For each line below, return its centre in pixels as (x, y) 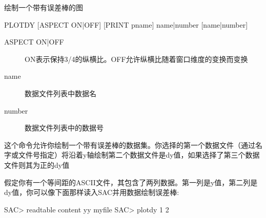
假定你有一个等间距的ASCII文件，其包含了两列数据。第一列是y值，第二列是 (131, 182)
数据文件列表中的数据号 (64, 128)
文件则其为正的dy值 (37, 165)
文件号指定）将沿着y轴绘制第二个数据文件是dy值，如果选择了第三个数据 (139, 155)
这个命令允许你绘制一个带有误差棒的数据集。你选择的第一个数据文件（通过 (130, 145)
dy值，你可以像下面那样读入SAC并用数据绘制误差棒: (92, 192)
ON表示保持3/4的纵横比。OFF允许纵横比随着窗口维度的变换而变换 (136, 59)
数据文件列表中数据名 (60, 93)
